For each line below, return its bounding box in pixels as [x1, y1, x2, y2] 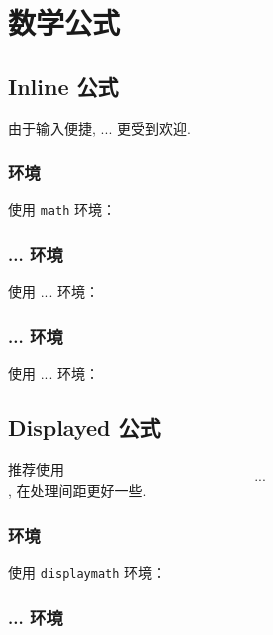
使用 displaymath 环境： [8, 562, 167, 583]
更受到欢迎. [116, 117, 191, 138]
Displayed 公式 [8, 412, 161, 443]
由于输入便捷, [8, 117, 96, 138]
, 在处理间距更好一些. [8, 480, 147, 501]
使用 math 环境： [8, 199, 116, 220]
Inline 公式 [8, 70, 119, 101]
